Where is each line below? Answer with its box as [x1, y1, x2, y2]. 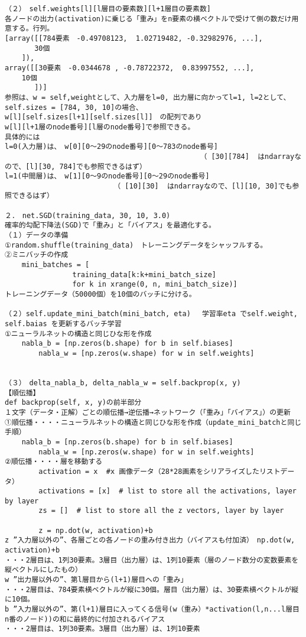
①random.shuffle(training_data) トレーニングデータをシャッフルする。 [5, 240, 268, 249]
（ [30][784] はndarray [203, 152, 295, 161]
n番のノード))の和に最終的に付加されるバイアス [5, 615, 165, 623]
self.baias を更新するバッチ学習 [5, 320, 122, 328]
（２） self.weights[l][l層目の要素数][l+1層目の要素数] [5, 5, 211, 13]
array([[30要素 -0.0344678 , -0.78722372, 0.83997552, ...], [5, 63, 255, 72]
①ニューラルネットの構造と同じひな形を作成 [5, 329, 152, 338]
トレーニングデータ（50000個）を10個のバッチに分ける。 [5, 290, 196, 299]
